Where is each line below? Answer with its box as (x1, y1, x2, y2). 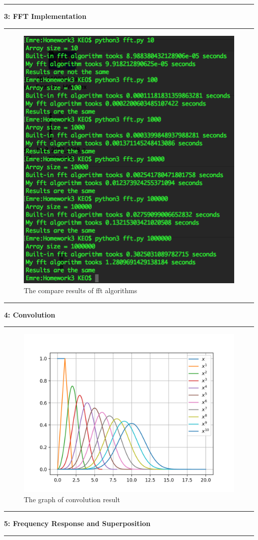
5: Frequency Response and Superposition (4, 518, 151, 529)
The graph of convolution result (24, 494, 120, 504)
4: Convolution (4, 309, 56, 320)
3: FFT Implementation (4, 11, 87, 21)
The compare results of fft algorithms (24, 285, 137, 295)
